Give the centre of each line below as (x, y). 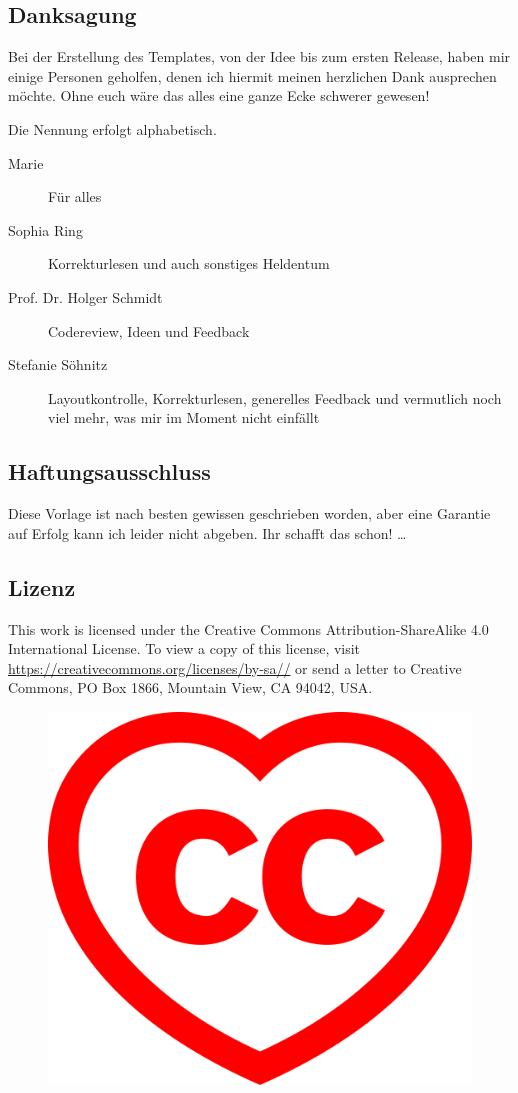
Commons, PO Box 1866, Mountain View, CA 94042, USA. (190, 687)
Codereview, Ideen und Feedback (149, 330)
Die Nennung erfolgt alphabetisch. (112, 128)
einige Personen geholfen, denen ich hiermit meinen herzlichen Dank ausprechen (252, 75)
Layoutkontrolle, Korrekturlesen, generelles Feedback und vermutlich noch (275, 397)
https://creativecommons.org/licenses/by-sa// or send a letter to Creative (235, 667)
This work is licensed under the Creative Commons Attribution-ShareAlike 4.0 (248, 628)
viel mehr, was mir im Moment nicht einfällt (184, 417)
